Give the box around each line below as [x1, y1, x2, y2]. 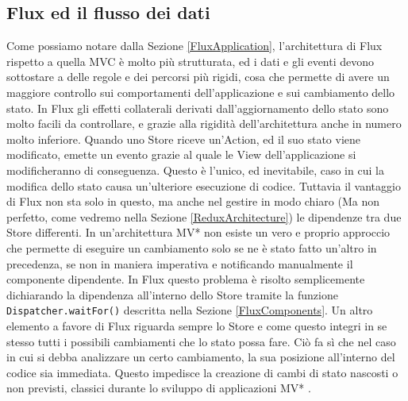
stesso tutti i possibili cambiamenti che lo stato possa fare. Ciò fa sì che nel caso [6, 333, 396, 349]
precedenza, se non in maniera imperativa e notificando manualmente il [6, 255, 353, 272]
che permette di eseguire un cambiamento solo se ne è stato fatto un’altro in [6, 239, 377, 256]
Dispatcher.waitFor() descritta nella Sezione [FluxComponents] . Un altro [6, 302, 373, 318]
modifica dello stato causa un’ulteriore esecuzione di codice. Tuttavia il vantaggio [6, 177, 401, 194]
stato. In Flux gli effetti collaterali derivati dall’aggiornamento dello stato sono [6, 99, 389, 116]
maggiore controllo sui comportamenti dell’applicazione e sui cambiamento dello [6, 83, 395, 100]
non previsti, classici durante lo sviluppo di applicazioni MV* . [6, 380, 311, 396]
